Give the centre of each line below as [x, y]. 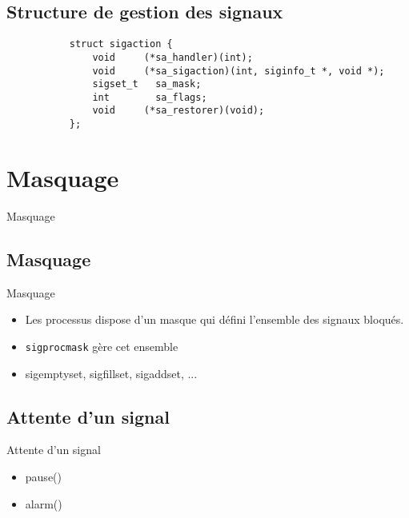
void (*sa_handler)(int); [172, 57]
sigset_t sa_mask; [147, 84]
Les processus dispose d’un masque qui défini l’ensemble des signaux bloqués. [215, 319]
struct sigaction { [121, 44]
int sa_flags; [150, 97]
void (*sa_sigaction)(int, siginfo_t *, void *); [239, 71]
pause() [43, 476]
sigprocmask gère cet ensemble [102, 346]
